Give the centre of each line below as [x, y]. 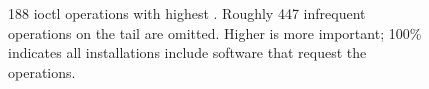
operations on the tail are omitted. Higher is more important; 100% [215, 32]
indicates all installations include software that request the [187, 52]
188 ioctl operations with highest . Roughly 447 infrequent [187, 13]
